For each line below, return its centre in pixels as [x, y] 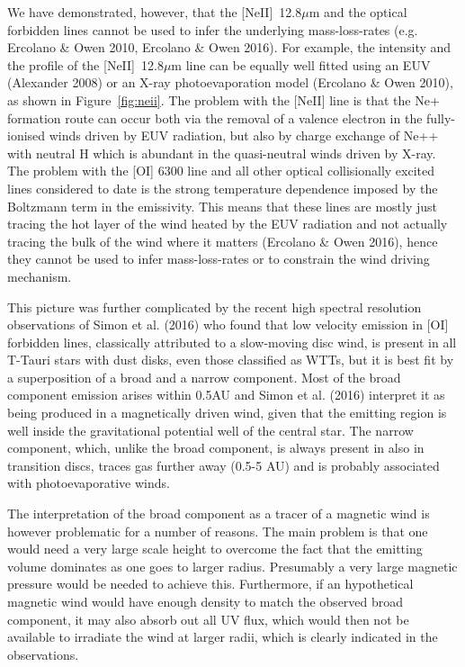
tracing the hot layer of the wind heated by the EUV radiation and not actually [228, 224]
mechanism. [40, 276]
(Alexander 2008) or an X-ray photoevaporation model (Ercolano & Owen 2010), [230, 82]
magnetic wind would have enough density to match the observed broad [206, 601]
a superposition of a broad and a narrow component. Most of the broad [204, 377]
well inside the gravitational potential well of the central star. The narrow [210, 430]
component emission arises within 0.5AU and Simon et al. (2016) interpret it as [226, 395]
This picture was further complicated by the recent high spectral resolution [215, 306]
